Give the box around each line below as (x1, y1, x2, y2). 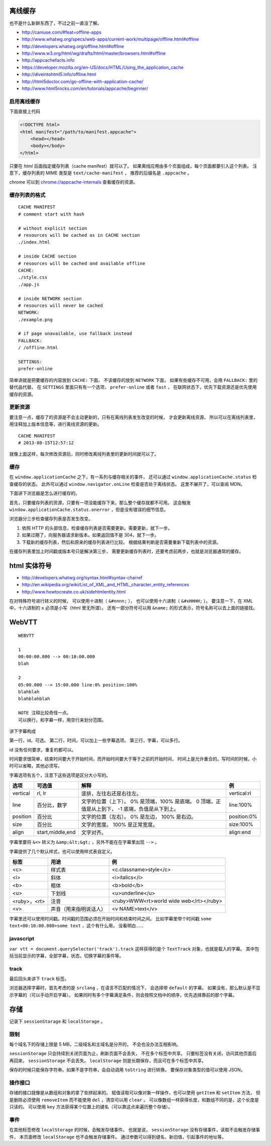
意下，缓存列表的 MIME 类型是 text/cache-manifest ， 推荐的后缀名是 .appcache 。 (9, 170, 192, 176)
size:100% (228, 821, 253, 828)
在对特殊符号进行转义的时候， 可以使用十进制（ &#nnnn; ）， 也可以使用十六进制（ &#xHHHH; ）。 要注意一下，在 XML (9, 598, 253, 604)
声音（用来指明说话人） (51, 906, 106, 913)
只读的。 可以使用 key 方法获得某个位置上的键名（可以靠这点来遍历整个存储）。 (9, 1104, 173, 1110)
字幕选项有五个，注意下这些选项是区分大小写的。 (9, 772, 110, 778)
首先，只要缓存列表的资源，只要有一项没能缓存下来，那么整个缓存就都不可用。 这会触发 (9, 499, 191, 505)
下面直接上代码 (9, 109, 40, 115)
